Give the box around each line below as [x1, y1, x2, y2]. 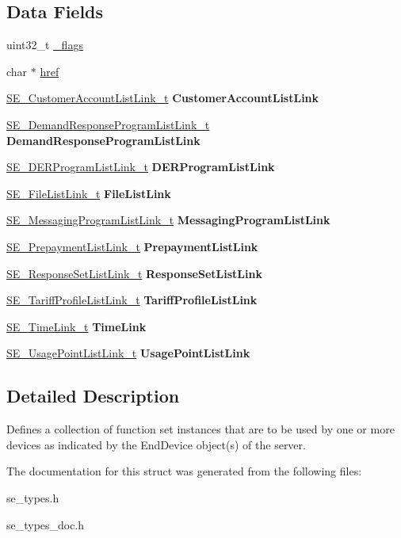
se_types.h [6, 489, 59, 506]
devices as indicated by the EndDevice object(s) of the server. [6, 436, 306, 452]
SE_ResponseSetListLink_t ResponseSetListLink [6, 265, 262, 281]
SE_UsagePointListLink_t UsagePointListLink [6, 345, 250, 361]
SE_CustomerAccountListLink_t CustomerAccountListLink [6, 90, 319, 106]
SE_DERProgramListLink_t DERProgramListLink [6, 158, 275, 175]
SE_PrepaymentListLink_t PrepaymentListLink [6, 238, 258, 254]
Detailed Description [6, 383, 180, 408]
